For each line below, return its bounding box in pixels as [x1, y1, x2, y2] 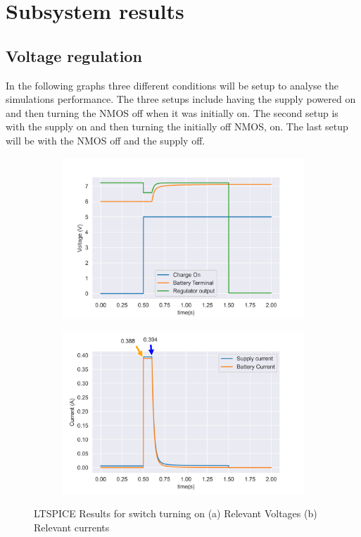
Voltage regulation [6, 44, 142, 66]
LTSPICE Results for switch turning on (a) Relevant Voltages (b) [34, 505, 317, 520]
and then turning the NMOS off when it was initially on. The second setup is [6, 105, 338, 120]
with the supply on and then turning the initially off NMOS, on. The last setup [6, 119, 348, 134]
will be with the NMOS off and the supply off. [6, 132, 205, 147]
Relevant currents [34, 519, 110, 534]
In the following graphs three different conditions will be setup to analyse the [6, 78, 338, 92]
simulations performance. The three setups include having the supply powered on [6, 92, 356, 106]
